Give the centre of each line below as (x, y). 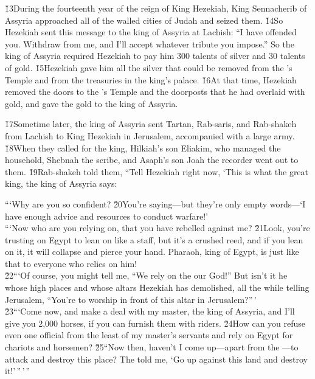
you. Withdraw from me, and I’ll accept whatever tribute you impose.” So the (150, 43)
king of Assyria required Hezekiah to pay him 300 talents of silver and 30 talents (155, 56)
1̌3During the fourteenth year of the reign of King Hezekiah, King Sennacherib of (156, 8)
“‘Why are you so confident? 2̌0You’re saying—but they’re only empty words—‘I (155, 203)
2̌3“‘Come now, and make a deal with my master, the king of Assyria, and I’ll (150, 311)
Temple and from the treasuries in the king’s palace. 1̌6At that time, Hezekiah (151, 79)
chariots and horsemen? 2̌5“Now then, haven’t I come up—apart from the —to (152, 347)
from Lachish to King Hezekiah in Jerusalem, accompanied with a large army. (150, 135)
